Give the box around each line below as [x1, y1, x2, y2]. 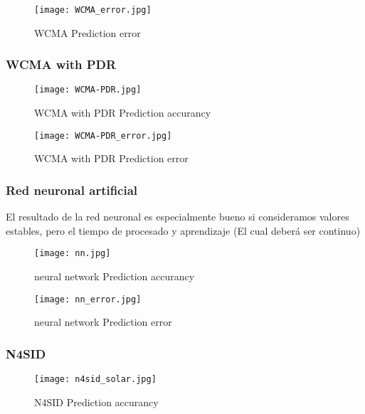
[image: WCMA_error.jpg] [34, 5, 152, 15]
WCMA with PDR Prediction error [34, 151, 189, 166]
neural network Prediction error [34, 314, 172, 329]
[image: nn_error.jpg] [34, 294, 142, 304]
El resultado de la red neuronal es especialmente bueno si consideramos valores [6, 209, 349, 224]
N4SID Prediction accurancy [34, 394, 159, 409]
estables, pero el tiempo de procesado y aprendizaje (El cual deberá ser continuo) [6, 223, 361, 238]
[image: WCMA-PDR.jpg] [34, 85, 142, 95]
